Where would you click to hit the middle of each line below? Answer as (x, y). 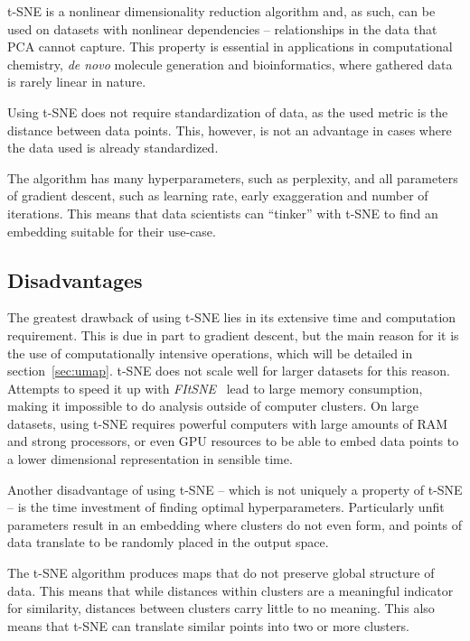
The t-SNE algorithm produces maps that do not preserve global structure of (221, 573)
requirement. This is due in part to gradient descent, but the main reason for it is (233, 334)
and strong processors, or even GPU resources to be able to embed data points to (233, 441)
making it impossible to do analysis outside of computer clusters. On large (213, 406)
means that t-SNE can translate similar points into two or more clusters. (208, 625)
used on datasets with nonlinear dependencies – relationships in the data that (222, 28)
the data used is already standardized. (113, 148)
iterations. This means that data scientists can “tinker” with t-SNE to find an (223, 213)
